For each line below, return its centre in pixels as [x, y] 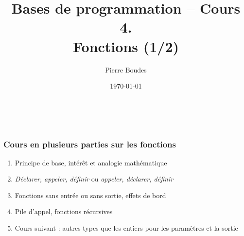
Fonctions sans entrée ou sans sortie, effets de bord [90, 195]
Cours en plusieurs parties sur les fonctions [90, 144]
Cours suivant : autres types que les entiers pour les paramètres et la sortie [126, 227]
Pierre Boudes [126, 69]
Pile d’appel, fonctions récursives [64, 211]
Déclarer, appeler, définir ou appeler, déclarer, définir [94, 179]
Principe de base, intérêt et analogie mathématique [91, 162]
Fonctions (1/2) [126, 46]
